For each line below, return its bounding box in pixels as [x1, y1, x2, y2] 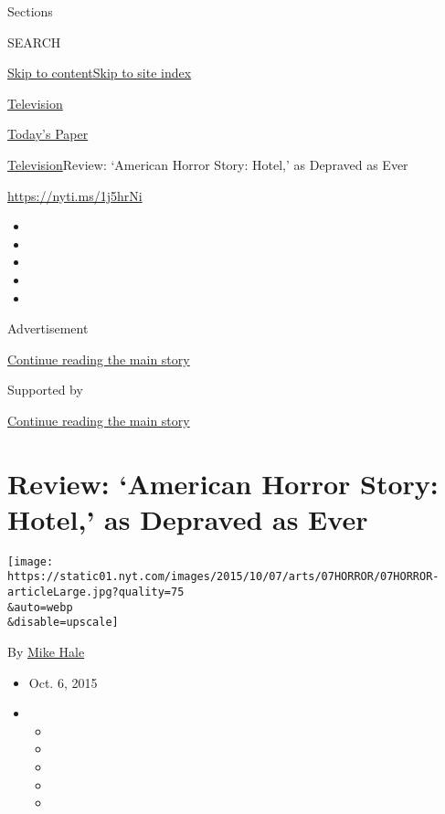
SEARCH [7, 32, 61, 51]
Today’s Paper [7, 124, 89, 143]
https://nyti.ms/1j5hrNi [7, 185, 143, 205]
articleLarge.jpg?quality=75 [7, 586, 185, 599]
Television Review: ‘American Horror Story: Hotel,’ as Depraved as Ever [7, 154, 408, 174]
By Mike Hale [7, 642, 85, 661]
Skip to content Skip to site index [7, 63, 192, 82]
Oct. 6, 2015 [28, 672, 98, 692]
